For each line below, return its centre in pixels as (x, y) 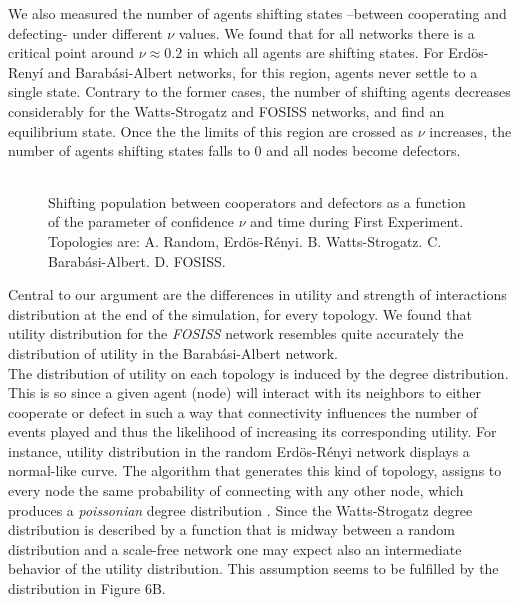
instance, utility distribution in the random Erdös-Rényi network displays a (239, 450)
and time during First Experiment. (357, 221)
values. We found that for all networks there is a (326, 32)
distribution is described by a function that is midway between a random (231, 529)
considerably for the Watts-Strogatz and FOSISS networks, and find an (226, 110)
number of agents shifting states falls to (129, 150)
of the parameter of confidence (141, 221)
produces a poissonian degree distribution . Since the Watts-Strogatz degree (240, 509)
